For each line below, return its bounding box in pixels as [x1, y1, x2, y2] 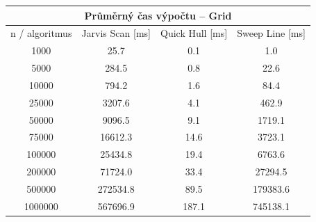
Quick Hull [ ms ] [160, 26, 228, 40]
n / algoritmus [10, 26, 72, 40]
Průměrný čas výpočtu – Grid [84, 8, 232, 22]
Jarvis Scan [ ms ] [81, 26, 151, 40]
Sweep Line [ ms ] [237, 26, 306, 40]
